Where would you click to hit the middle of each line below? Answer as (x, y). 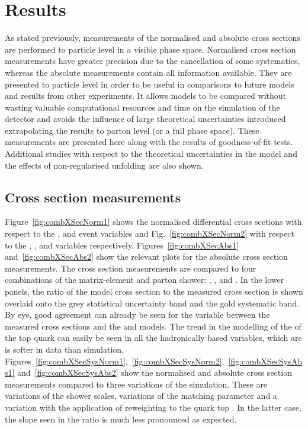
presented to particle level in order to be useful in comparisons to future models (150, 84)
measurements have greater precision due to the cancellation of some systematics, (153, 61)
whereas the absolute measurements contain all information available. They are (148, 72)
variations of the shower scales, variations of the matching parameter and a (141, 396)
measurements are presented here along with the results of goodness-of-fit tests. (149, 142)
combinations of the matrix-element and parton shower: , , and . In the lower (145, 280)
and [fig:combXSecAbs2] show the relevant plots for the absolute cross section (146, 257)
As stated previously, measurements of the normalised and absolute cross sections (153, 38)
